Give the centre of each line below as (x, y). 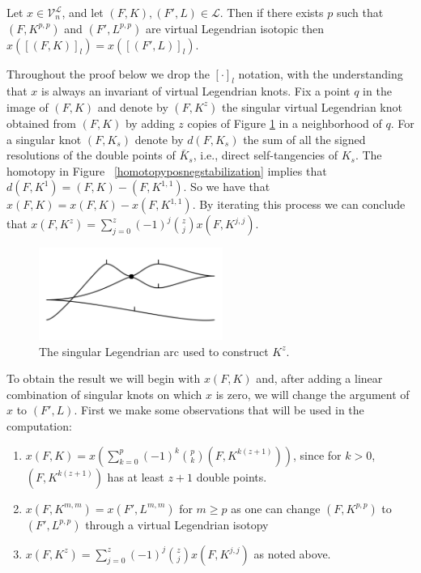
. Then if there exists (272, 12)
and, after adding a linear (319, 378)
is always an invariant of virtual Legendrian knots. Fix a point (196, 91)
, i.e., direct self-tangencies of (265, 155)
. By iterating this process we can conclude (299, 204)
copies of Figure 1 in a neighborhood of (285, 123)
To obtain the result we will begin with (104, 378)
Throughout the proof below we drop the (108, 73)
